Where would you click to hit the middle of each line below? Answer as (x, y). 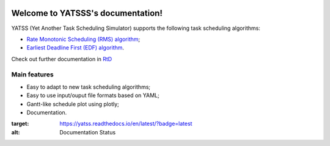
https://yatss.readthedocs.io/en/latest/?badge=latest (126, 124)
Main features (33, 75)
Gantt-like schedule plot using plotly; (73, 104)
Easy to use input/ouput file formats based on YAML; (93, 95)
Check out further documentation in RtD (62, 59)
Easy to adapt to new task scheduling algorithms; (89, 87)
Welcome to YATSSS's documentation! (87, 13)
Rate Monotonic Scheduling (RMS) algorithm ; (83, 39)
